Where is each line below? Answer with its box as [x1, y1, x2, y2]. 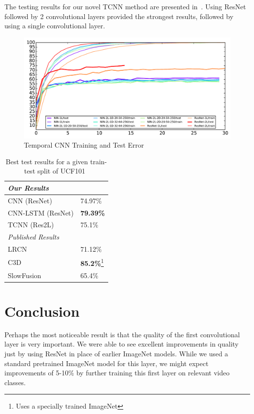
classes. [4, 377, 26, 387]
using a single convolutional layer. [4, 21, 105, 31]
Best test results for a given [5, 156, 88, 166]
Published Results [8, 232, 59, 242]
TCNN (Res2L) [8, 219, 54, 230]
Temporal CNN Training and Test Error [24, 140, 144, 150]
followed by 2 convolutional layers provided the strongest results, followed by [4, 11, 234, 21]
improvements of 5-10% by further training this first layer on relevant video [4, 368, 230, 378]
